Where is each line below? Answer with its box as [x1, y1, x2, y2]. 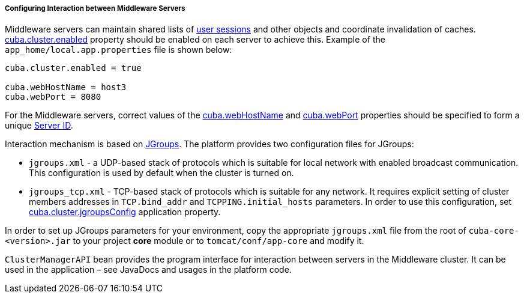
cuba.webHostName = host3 [5, 82, 127, 93]
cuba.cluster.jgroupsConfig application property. [29, 207, 221, 217]
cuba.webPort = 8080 [5, 92, 101, 102]
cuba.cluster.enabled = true [5, 63, 142, 73]
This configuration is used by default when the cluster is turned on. [29, 168, 294, 178]
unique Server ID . [5, 120, 73, 131]
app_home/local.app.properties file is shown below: [5, 44, 232, 55]
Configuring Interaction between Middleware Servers [5, 4, 185, 13]
